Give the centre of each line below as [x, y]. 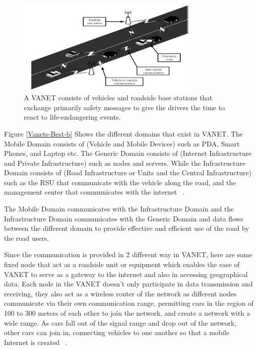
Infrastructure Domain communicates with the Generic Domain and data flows [124, 218]
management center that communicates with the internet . [95, 192]
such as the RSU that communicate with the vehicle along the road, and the [120, 182]
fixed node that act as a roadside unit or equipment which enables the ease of [122, 264]
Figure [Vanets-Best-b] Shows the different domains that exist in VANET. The [124, 133]
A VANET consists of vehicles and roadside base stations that [118, 98]
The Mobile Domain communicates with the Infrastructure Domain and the [119, 209]
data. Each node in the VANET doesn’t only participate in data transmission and [129, 284]
